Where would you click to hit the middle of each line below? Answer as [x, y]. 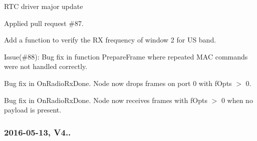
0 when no [237, 100]
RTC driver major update [44, 6]
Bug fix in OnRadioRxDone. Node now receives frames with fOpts [106, 100]
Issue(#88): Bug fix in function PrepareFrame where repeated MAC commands [126, 56]
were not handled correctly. [46, 66]
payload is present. [33, 110]
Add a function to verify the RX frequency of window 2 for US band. [110, 40]
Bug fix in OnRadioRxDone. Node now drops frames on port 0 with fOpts [118, 83]
